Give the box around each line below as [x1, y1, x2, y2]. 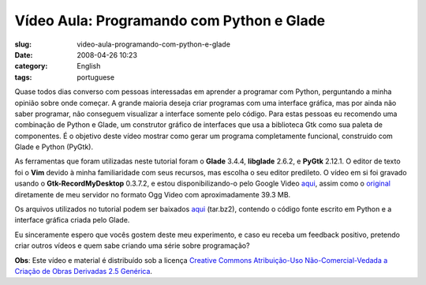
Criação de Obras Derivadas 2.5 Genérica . [14, 266, 153, 276]
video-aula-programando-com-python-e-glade [77, 39, 230, 49]
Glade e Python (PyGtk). [14, 142, 94, 152]
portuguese [77, 72, 114, 82]
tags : [14, 72, 32, 82]
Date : [14, 50, 33, 59]
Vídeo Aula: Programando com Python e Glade [14, 12, 326, 29]
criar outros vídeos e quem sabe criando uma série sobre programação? [14, 241, 250, 250]
